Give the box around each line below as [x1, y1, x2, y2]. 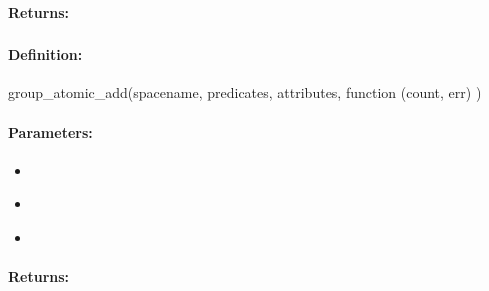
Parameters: [8, 121, 93, 142]
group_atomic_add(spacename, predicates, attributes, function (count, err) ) [8, 82, 482, 103]
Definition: [8, 44, 83, 65]
